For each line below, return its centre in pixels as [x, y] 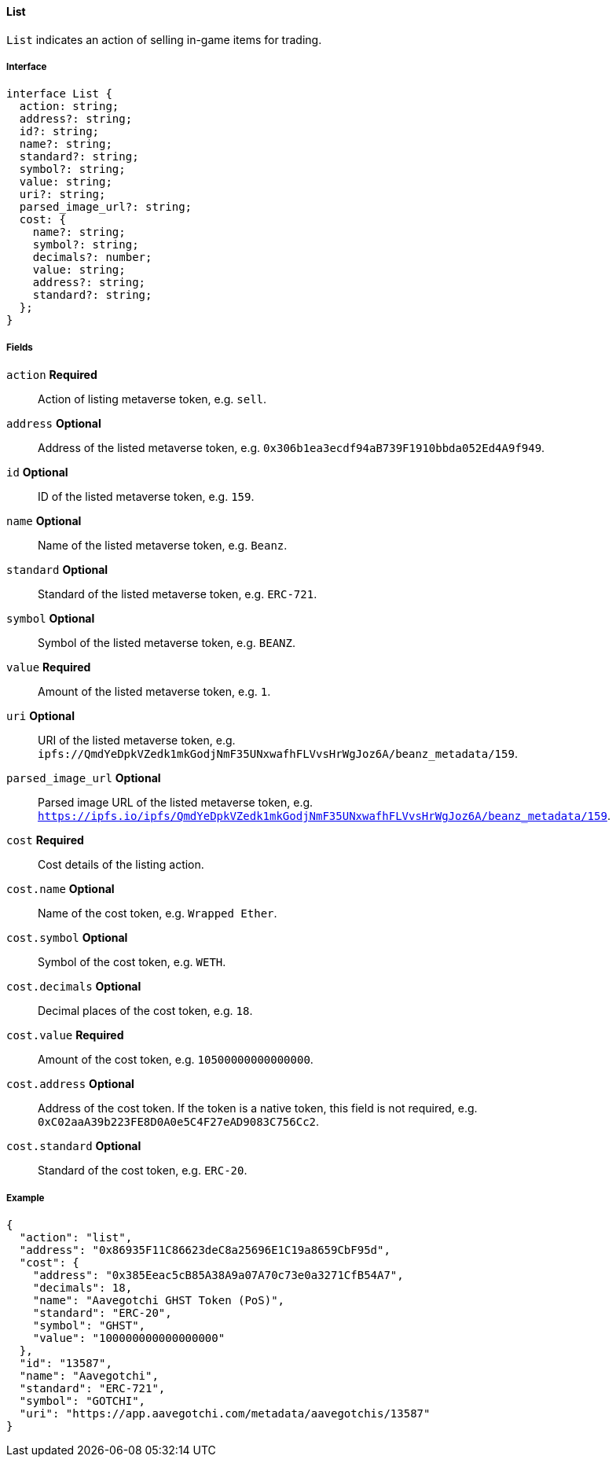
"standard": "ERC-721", [92, 1388]
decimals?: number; [92, 257]
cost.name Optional [60, 889]
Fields [20, 347]
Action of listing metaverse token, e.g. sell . [152, 399]
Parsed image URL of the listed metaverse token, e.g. [176, 803]
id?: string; [59, 132]
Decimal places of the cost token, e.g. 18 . [145, 1011]
